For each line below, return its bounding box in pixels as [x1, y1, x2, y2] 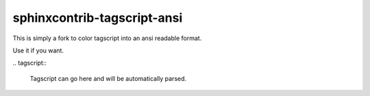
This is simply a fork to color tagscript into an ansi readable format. [12, 34, 202, 42]
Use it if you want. [12, 46, 64, 54]
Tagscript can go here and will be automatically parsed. [29, 74, 187, 82]
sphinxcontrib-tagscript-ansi [12, 10, 183, 25]
